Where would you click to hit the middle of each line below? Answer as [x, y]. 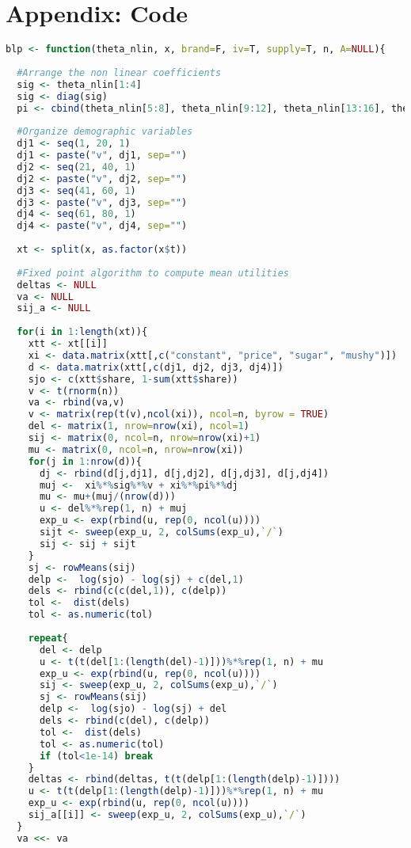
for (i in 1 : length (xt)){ [82, 332]
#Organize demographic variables [105, 132]
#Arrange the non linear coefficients [119, 72]
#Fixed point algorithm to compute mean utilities [153, 273]
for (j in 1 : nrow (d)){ [85, 461]
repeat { [48, 638]
